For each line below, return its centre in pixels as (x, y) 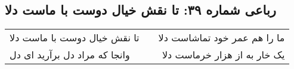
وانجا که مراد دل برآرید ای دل (70, 55)
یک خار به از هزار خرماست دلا (223, 55)
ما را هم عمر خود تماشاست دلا (222, 38)
